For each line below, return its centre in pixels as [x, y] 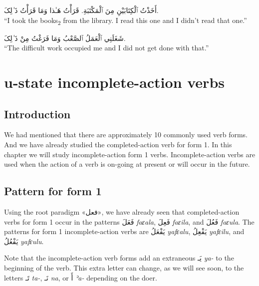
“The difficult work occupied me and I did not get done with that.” [107, 48]
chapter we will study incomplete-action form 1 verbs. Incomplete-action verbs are [130, 154]
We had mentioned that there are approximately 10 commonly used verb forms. [126, 135]
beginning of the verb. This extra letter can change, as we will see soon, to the [124, 268]
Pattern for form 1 [53, 191]
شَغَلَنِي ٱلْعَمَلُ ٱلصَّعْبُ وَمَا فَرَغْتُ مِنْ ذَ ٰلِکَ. [65, 38]
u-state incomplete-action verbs [114, 82]
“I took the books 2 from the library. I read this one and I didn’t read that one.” [126, 20]
